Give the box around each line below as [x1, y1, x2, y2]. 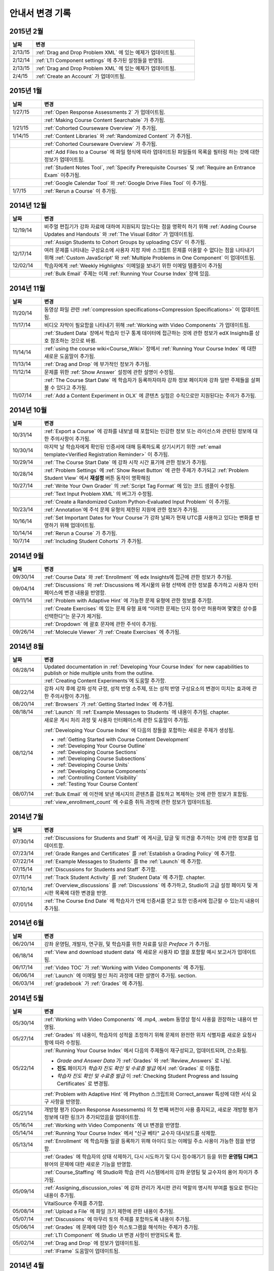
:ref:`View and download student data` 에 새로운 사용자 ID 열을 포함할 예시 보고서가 [44, 949, 236, 956]
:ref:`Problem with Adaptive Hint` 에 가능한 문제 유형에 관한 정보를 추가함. [44, 597, 213, 604]
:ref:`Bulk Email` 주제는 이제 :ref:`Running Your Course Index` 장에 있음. [44, 270, 211, 277]
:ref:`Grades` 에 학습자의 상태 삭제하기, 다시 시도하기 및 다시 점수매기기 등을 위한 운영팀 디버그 [44, 1153, 258, 1160]
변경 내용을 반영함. [64, 589, 107, 596]
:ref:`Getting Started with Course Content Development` [56, 736, 190, 743]
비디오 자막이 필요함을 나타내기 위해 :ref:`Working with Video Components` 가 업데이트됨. [44, 321, 251, 328]
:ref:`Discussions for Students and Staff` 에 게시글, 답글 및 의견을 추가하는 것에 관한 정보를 [44, 834, 253, 841]
